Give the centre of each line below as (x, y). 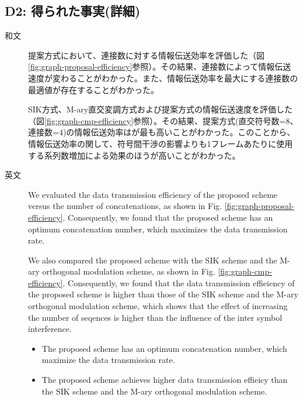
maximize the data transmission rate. (108, 360)
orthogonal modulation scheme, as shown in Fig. (129, 271)
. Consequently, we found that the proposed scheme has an (168, 217)
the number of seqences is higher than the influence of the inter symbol (155, 317)
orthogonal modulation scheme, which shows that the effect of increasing (158, 306)
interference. (50, 329)
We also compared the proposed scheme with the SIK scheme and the (153, 260)
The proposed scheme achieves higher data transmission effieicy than (165, 380)
